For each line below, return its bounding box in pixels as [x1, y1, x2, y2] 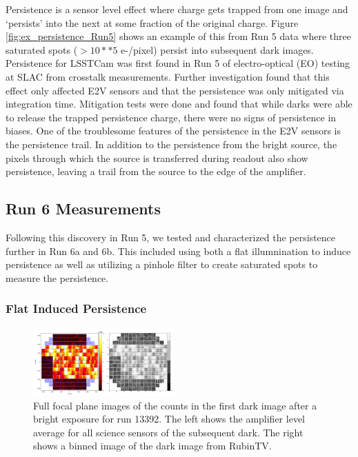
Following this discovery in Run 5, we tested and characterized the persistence [6, 230, 336, 244]
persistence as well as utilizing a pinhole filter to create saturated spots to [6, 257, 318, 272]
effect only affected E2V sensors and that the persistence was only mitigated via [6, 83, 344, 97]
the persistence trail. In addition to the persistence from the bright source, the [6, 136, 337, 151]
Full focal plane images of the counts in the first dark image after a [33, 398, 317, 412]
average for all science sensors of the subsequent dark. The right [33, 425, 304, 439]
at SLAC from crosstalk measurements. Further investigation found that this [6, 69, 330, 83]
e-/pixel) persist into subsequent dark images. [121, 42, 314, 57]
